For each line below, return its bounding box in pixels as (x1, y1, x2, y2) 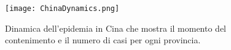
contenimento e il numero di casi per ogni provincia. (5, 34, 201, 46)
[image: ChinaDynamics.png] (5, 4, 120, 13)
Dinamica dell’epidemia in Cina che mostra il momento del (5, 21, 227, 34)
